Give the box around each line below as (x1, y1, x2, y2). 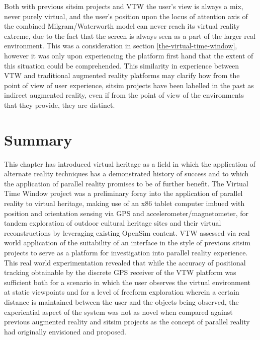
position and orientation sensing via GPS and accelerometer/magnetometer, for (4, 208, 249, 218)
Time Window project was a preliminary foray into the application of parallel (4, 188, 243, 198)
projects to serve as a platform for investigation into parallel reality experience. (4, 247, 248, 257)
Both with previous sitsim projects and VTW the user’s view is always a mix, (4, 1, 243, 11)
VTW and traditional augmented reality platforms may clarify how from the (4, 70, 240, 81)
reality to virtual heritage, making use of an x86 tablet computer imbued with (4, 198, 245, 209)
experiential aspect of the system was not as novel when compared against (4, 306, 233, 317)
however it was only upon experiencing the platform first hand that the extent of (4, 50, 253, 60)
